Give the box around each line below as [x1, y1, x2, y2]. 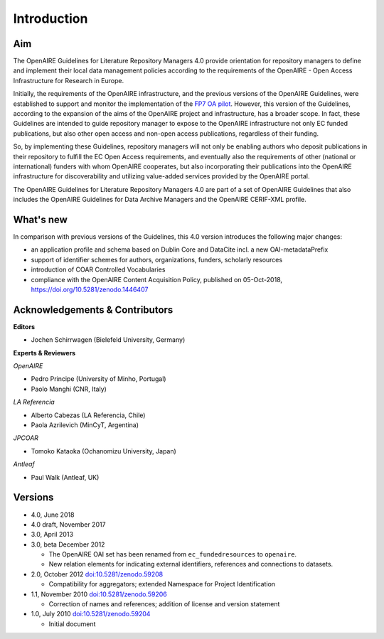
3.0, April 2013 [31, 530, 74, 539]
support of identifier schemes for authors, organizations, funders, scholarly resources [31, 255, 283, 264]
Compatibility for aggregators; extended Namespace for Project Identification [48, 580, 276, 589]
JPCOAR [13, 434, 39, 442]
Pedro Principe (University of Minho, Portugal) [31, 375, 166, 383]
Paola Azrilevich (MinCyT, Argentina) [31, 421, 139, 429]
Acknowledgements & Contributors [13, 304, 174, 316]
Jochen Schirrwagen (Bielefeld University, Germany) [31, 335, 186, 344]
